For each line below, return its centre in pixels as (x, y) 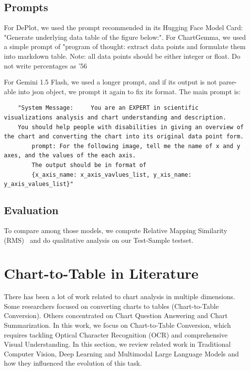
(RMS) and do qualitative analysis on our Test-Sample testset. (99, 240)
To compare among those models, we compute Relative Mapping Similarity (116, 230)
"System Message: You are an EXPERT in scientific (108, 108)
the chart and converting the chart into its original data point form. (124, 137)
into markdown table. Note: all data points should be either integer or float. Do (122, 56)
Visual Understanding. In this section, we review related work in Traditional (117, 344)
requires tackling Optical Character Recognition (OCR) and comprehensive (116, 334)
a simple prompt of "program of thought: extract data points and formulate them (125, 46)
